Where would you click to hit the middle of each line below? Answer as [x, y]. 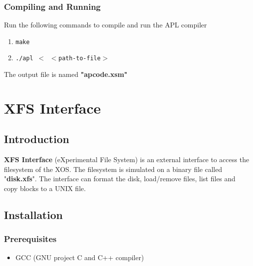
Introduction [37, 139]
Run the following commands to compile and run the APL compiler [105, 25]
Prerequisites [30, 239]
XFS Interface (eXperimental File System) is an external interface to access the [126, 159]
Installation [33, 215]
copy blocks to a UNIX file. [45, 188]
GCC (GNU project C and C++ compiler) [80, 257]
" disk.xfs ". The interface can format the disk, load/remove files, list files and [120, 179]
